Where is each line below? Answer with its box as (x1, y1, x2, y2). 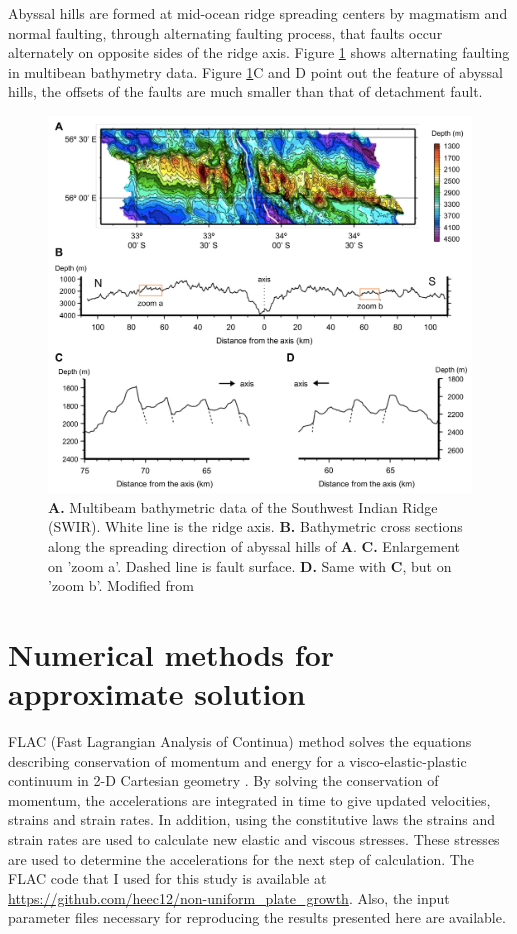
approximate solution (8, 673, 306, 714)
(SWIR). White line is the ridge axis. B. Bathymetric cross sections (48, 516, 463, 537)
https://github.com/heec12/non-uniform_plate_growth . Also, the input (8, 887, 450, 908)
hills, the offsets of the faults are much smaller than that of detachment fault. (8, 81, 483, 102)
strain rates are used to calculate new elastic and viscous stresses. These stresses (8, 829, 500, 850)
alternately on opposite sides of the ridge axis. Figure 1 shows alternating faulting (8, 42, 510, 63)
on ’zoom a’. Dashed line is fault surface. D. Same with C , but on (48, 555, 452, 576)
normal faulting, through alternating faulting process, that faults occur (8, 22, 443, 43)
